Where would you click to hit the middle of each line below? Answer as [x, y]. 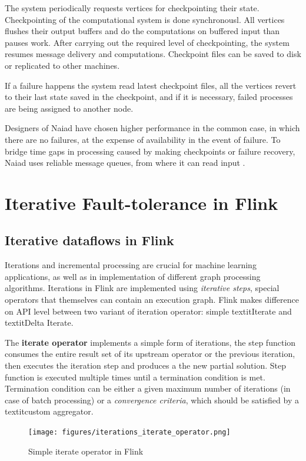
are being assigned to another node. [69, 108]
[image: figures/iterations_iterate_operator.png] [129, 432]
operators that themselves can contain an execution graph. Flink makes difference [152, 300]
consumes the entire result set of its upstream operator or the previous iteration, [150, 354]
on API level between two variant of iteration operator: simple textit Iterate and [148, 311]
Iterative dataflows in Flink [89, 240]
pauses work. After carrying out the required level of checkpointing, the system [147, 42]
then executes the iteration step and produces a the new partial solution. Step [145, 365]
